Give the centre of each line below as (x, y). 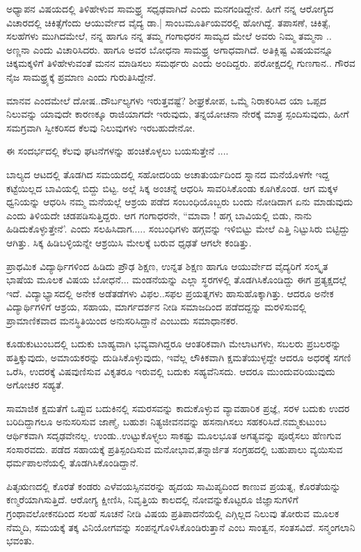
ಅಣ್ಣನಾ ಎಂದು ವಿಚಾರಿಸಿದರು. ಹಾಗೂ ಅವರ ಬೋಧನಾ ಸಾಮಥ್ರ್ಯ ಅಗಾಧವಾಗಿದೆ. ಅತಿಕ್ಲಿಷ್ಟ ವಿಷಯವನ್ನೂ (170, 49)
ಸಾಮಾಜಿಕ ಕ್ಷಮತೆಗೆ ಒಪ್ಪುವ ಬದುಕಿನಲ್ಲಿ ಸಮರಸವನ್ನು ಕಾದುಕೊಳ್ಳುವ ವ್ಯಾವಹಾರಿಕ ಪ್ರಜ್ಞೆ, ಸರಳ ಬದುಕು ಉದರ (178, 408)
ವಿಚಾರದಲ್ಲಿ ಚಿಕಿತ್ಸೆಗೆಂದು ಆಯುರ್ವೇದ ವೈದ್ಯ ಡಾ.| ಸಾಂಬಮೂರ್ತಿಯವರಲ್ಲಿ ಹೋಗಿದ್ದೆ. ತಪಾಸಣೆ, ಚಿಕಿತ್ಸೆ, (169, 22)
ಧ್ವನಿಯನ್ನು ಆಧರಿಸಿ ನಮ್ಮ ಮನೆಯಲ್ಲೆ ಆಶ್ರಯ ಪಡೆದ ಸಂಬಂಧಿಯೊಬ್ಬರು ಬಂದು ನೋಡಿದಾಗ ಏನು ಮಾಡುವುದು (180, 202)
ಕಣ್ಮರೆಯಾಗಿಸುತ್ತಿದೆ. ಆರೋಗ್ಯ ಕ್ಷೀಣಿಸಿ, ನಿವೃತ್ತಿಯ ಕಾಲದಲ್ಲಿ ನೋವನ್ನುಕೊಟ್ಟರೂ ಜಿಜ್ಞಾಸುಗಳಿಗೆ (152, 499)
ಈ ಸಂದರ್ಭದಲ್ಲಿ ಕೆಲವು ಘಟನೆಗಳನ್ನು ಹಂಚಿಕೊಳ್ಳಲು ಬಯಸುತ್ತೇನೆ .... (118, 151)
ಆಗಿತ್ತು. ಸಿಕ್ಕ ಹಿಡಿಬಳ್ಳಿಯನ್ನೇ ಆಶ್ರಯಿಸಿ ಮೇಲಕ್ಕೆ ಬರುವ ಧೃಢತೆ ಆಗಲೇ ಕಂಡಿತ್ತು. (129, 242)
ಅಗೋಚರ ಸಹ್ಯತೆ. (35, 385)
